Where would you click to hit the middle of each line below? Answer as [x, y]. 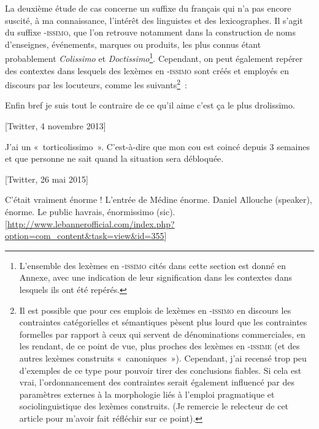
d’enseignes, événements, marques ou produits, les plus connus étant [133, 44]
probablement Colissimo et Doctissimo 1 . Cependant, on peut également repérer [154, 58]
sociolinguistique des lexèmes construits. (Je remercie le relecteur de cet [154, 406]
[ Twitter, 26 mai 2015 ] [47, 179]
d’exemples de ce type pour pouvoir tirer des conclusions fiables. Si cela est [160, 370]
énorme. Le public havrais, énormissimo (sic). [90, 212]
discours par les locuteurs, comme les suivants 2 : [96, 84]
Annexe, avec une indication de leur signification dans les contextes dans [156, 277]
